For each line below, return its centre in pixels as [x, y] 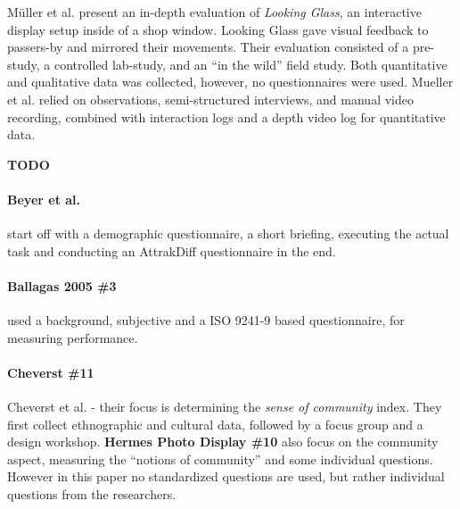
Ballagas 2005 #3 [62, 285]
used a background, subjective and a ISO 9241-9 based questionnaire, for [206, 320]
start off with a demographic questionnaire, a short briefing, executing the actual [228, 234]
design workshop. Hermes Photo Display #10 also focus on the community [223, 442]
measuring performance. [73, 337]
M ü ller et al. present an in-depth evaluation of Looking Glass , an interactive [214, 12]
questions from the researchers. [92, 494]
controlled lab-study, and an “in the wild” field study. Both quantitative [251, 64]
